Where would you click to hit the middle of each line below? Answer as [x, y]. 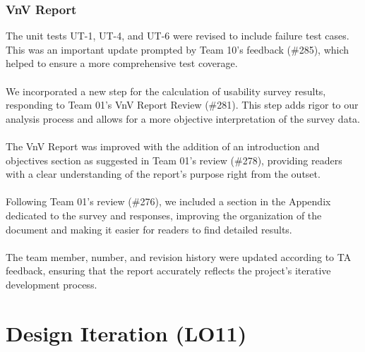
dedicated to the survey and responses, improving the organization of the [164, 215]
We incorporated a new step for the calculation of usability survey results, [166, 91]
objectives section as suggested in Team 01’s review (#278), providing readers [174, 160]
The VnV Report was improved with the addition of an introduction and [163, 146]
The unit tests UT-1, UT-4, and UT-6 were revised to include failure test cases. [178, 36]
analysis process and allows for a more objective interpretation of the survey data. [183, 118]
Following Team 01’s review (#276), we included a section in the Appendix [168, 201]
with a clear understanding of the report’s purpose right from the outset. [163, 174]
